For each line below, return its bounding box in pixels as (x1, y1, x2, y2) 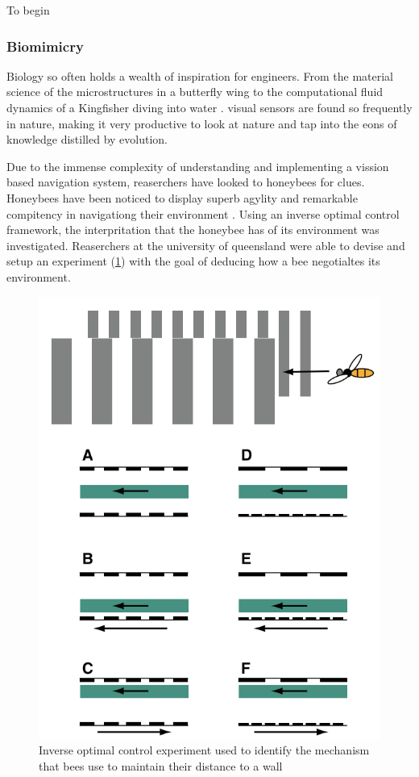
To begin (6, 2, 50, 18)
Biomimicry (6, 36, 84, 56)
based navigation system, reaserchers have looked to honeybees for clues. (6, 173, 365, 190)
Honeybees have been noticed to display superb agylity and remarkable (6, 189, 358, 206)
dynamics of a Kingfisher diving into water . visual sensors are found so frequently (6, 99, 413, 115)
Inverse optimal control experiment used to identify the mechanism (39, 741, 370, 758)
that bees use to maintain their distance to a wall (39, 757, 283, 774)
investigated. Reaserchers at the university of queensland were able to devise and (6, 236, 405, 253)
